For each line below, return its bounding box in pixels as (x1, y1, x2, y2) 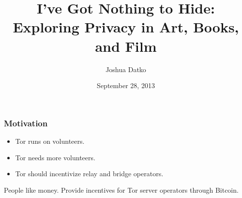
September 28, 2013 (97, 80, 155, 91)
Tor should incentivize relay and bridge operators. (15, 168, 164, 179)
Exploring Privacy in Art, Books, (13, 17, 239, 37)
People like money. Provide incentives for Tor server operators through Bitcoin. (4, 184, 239, 195)
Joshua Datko (106, 64, 146, 74)
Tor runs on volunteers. (15, 136, 85, 146)
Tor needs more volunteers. (15, 152, 95, 162)
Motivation (4, 117, 48, 129)
